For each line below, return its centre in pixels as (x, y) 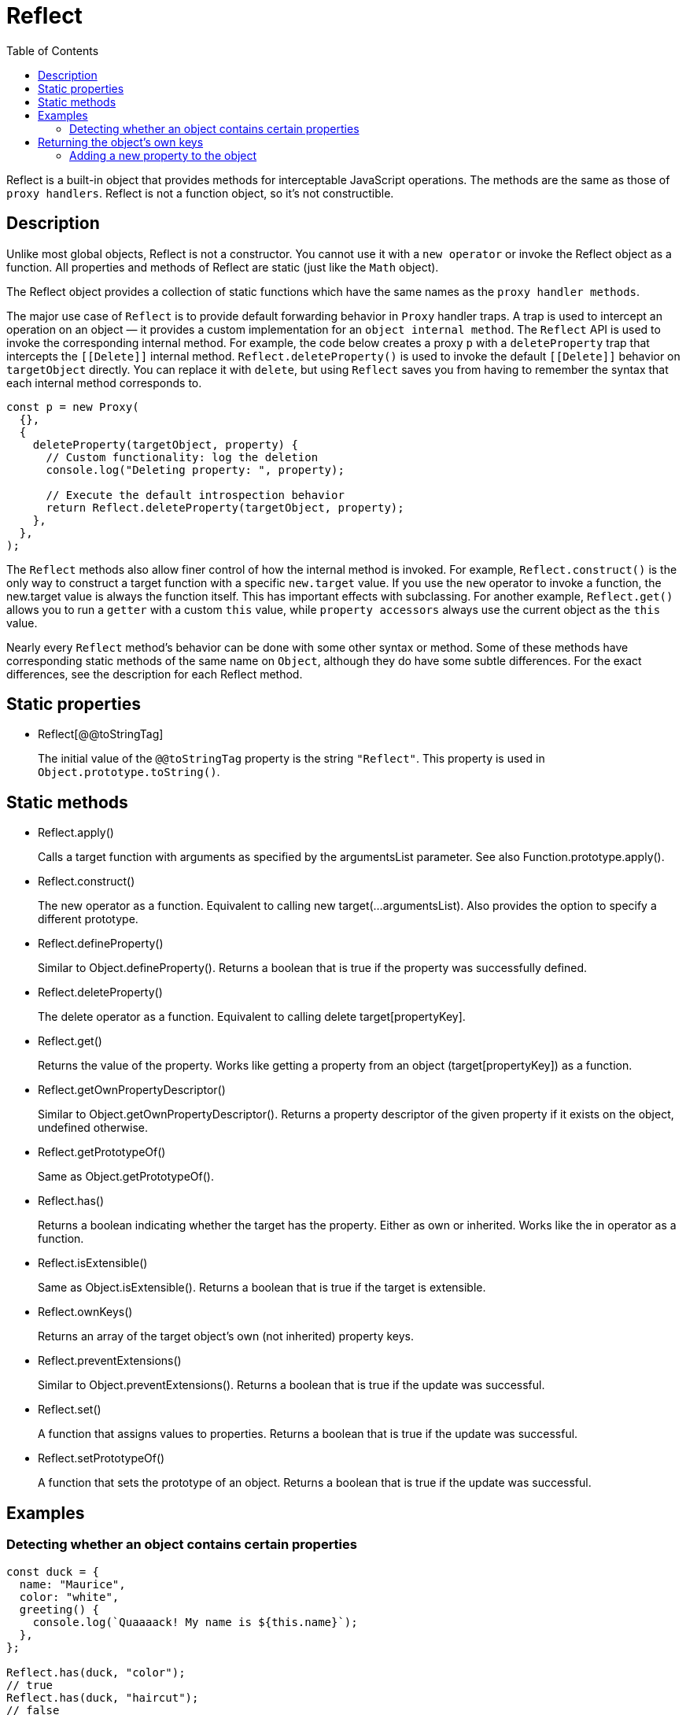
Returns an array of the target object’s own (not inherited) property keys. (226, 1336)
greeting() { (59, 1609)
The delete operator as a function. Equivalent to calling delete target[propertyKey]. (252, 1017)
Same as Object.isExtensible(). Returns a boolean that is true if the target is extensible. (262, 1288)
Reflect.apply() (76, 833)
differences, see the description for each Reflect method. (155, 674)
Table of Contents (53, 50)
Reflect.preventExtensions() (110, 1361)
